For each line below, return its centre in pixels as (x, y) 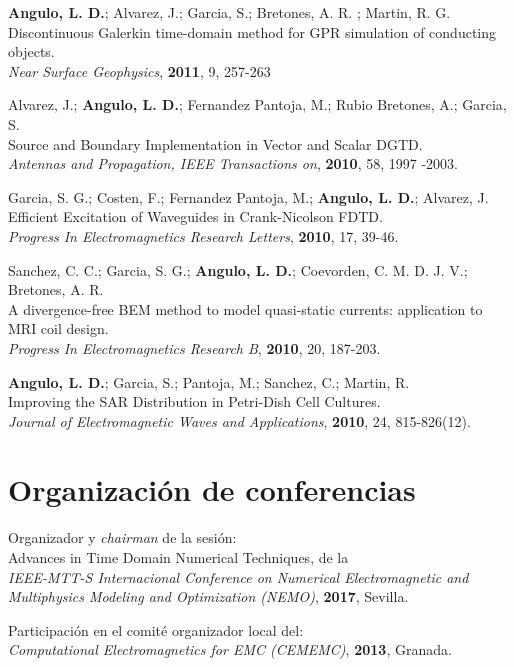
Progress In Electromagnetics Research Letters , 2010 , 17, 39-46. (203, 235)
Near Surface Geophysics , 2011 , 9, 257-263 (139, 70)
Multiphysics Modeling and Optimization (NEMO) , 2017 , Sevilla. (208, 596)
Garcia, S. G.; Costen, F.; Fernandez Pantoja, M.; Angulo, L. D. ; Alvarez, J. (248, 196)
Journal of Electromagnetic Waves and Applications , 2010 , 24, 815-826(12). (239, 420)
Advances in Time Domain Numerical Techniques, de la (178, 557)
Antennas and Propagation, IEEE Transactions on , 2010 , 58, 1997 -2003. (233, 163)
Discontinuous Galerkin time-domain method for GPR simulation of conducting (252, 31)
